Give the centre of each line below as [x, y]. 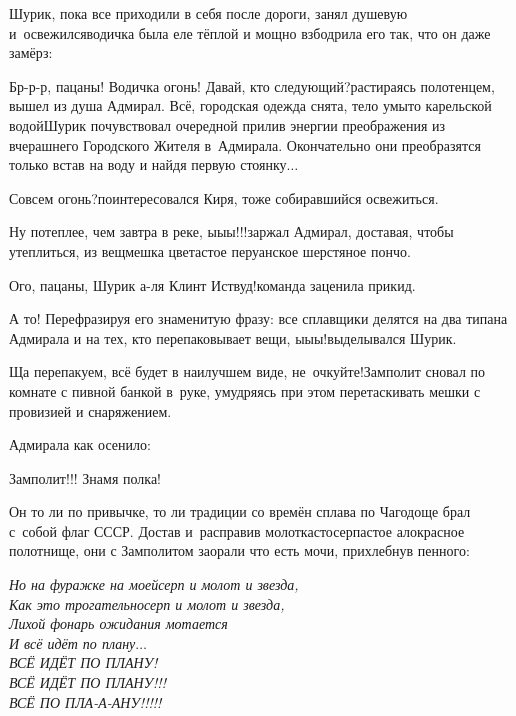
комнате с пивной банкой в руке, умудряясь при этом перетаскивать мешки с [245, 390]
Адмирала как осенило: [80, 444]
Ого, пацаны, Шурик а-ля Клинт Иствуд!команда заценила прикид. [212, 284]
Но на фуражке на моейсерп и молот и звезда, [154, 584]
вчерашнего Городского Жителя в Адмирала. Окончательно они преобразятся [245, 144]
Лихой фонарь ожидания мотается [118, 623]
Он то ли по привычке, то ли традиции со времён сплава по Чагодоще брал [240, 511]
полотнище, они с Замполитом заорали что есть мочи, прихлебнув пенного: [239, 550]
